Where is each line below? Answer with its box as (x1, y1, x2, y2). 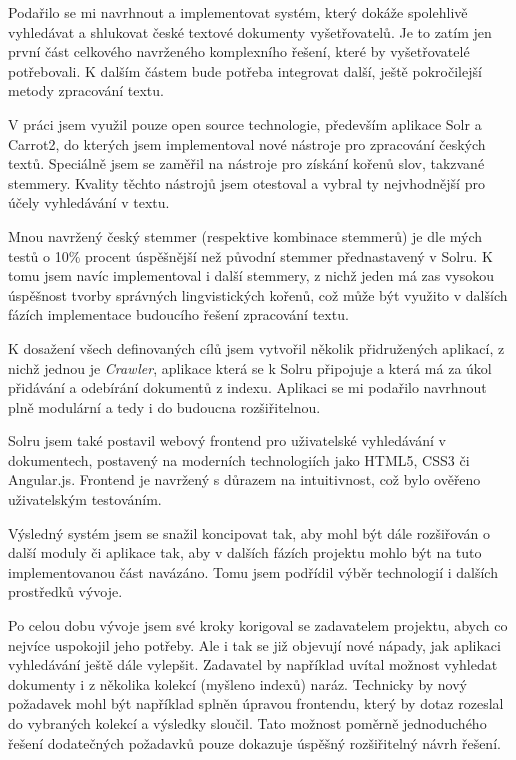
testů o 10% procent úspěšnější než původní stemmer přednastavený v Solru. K (8, 245, 493, 266)
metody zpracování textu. (8, 80, 164, 101)
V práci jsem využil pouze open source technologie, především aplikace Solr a (8, 113, 482, 134)
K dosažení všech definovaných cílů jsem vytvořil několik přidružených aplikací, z (8, 337, 505, 358)
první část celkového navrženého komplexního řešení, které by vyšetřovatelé (8, 41, 470, 62)
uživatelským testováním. (8, 489, 162, 510)
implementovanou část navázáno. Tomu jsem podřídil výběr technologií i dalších (8, 561, 498, 582)
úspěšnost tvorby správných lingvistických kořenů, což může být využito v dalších (8, 284, 508, 305)
